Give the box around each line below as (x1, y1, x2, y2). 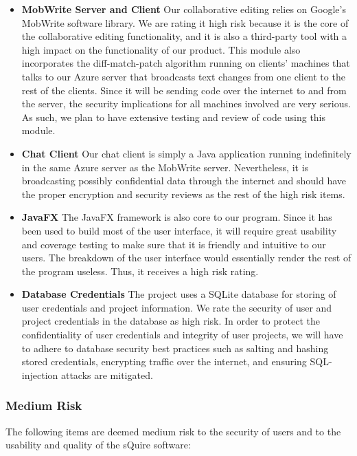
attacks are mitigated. (60, 367, 153, 382)
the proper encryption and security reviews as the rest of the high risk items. (21, 186, 345, 201)
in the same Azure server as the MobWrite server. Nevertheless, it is (21, 160, 309, 174)
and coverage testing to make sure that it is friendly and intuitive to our (21, 237, 326, 251)
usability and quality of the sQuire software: (5, 437, 191, 452)
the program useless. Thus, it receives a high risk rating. (21, 263, 259, 278)
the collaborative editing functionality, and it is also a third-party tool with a (21, 29, 347, 43)
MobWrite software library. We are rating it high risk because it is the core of (21, 15, 349, 30)
